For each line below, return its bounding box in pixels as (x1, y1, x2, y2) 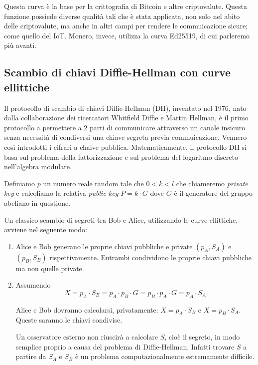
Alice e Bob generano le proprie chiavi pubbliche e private (15, 241, 193, 251)
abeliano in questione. (4, 197, 71, 208)
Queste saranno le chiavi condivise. (15, 315, 123, 325)
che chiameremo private (176, 178, 248, 188)
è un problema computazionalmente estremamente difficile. (75, 351, 255, 362)
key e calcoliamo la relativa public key (4, 188, 119, 198)
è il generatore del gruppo (174, 188, 253, 198)
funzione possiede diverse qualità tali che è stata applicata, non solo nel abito (4, 10, 240, 21)
